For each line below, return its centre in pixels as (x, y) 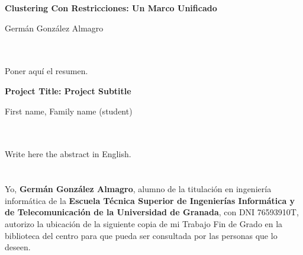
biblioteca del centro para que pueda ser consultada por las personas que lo (141, 235)
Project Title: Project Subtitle (68, 90)
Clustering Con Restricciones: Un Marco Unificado (111, 8)
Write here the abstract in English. (68, 154)
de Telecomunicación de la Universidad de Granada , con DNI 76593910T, (152, 212)
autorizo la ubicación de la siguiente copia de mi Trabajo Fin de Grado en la (144, 223)
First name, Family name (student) (69, 111)
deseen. (18, 247)
